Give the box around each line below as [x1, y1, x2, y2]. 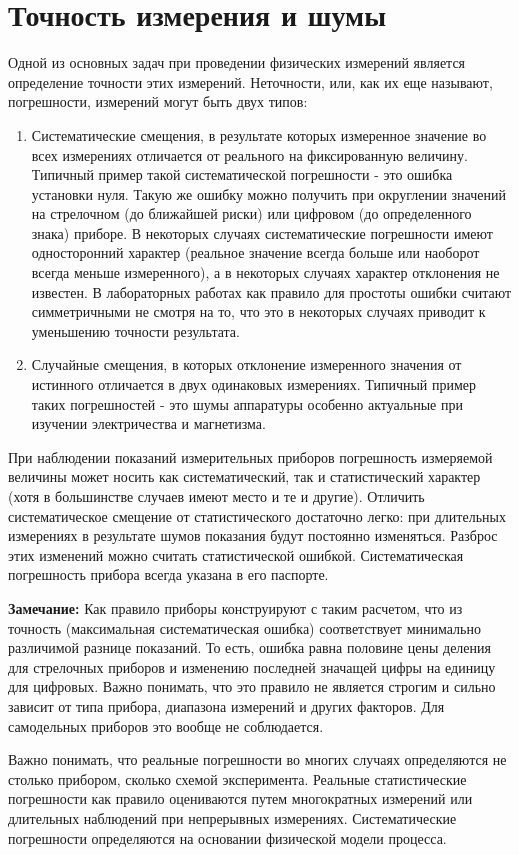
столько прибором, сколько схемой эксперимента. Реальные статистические [8, 768, 467, 789]
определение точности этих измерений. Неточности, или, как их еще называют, [8, 71, 493, 92]
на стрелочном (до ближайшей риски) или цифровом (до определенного [31, 203, 472, 224]
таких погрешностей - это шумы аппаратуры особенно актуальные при [31, 393, 463, 414]
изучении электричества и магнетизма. [31, 413, 266, 434]
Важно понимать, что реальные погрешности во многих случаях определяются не [8, 749, 507, 770]
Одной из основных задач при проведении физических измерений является [8, 52, 466, 73]
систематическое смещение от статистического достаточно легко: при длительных [8, 505, 506, 526]
